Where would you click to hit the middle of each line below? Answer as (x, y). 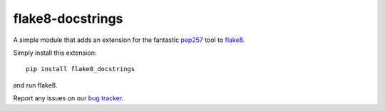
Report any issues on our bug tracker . (68, 98)
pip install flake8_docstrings (81, 69)
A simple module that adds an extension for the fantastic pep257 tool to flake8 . (129, 40)
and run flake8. (35, 85)
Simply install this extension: (55, 53)
